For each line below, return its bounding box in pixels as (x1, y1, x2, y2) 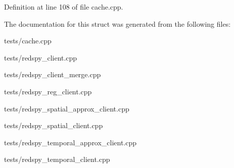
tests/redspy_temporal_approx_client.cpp (4, 137, 137, 147)
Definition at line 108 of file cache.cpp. (4, 2, 123, 12)
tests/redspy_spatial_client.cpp (4, 120, 103, 131)
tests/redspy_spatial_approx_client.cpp (4, 103, 129, 114)
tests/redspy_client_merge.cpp (4, 69, 101, 80)
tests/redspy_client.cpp (4, 52, 77, 63)
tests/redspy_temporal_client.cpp (4, 154, 110, 164)
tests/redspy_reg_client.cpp (4, 86, 92, 96)
